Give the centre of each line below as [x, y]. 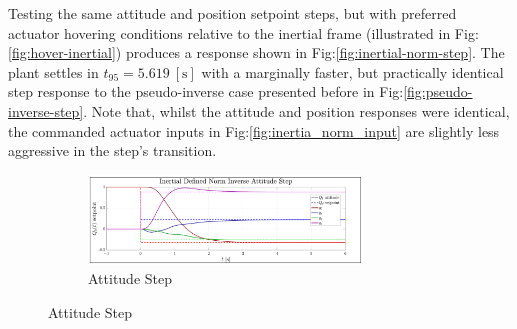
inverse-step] [46, 110]
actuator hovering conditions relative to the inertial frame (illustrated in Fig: [243, 32]
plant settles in [53, 71]
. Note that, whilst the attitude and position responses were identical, [296, 110]
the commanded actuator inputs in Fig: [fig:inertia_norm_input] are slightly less [254, 130]
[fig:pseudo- [438, 91]
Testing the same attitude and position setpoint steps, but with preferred [232, 13]
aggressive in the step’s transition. [112, 150]
